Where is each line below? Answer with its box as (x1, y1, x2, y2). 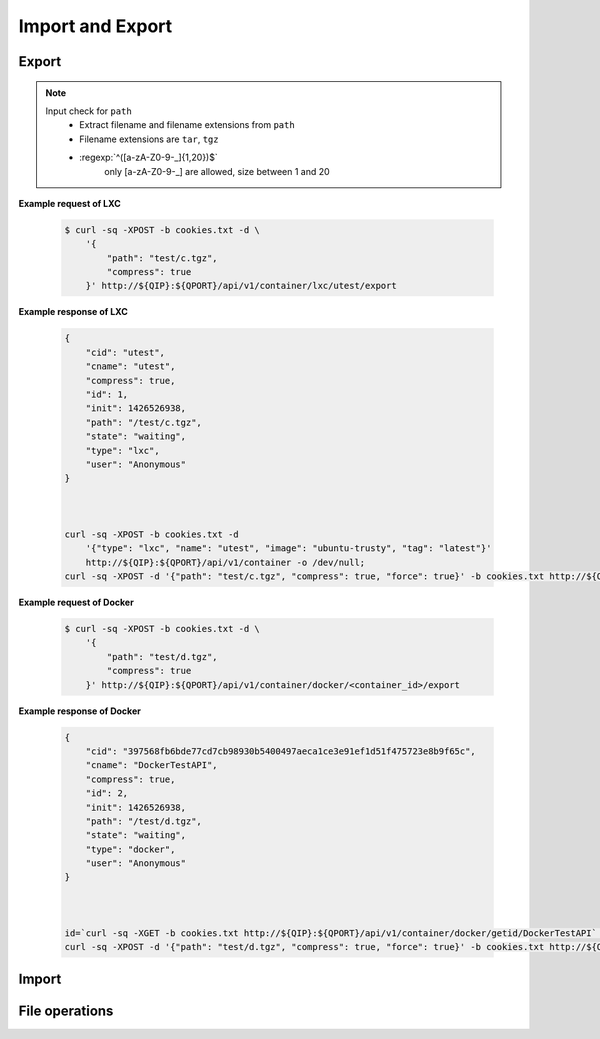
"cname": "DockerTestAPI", (85, 760, 219, 771)
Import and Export (18, 15, 173, 37)
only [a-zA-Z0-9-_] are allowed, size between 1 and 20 (104, 165, 330, 177)
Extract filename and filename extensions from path (79, 119, 295, 131)
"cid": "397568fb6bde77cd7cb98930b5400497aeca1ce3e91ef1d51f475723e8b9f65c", (85, 745, 477, 757)
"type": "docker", (85, 843, 176, 855)
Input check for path (45, 105, 132, 117)
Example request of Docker (18, 596, 134, 609)
